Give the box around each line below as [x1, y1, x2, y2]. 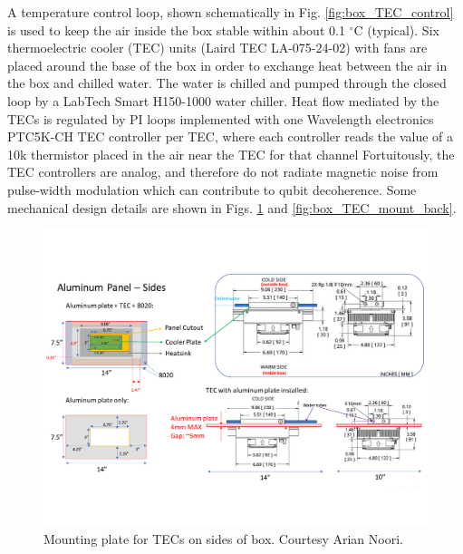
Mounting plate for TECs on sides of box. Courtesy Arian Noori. [43, 530, 403, 549]
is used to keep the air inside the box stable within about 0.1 [7, 20, 345, 39]
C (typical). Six [353, 20, 439, 39]
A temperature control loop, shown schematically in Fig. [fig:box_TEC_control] [7, 3, 454, 21]
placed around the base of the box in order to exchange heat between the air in [7, 55, 448, 74]
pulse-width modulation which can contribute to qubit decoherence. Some [7, 180, 417, 199]
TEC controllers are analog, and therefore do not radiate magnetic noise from [7, 162, 439, 181]
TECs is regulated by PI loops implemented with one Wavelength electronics [7, 109, 434, 128]
